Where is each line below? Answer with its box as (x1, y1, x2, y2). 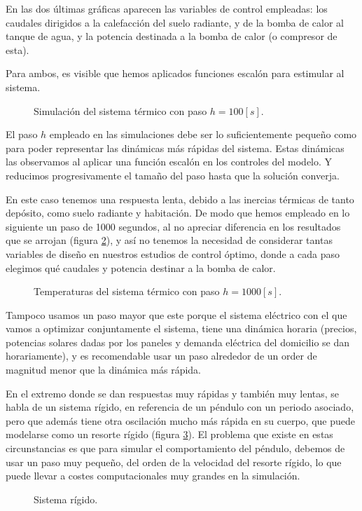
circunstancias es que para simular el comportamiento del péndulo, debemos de (6, 441, 345, 456)
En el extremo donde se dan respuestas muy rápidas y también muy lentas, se (6, 386, 340, 400)
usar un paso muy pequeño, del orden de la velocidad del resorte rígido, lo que (6, 454, 342, 469)
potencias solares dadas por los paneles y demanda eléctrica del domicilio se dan (6, 334, 350, 349)
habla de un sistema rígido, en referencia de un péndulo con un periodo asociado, (6, 400, 354, 414)
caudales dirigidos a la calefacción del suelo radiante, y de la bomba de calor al (6, 15, 344, 29)
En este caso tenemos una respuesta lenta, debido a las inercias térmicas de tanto (6, 191, 354, 206)
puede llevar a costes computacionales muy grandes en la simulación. (6, 468, 300, 483)
